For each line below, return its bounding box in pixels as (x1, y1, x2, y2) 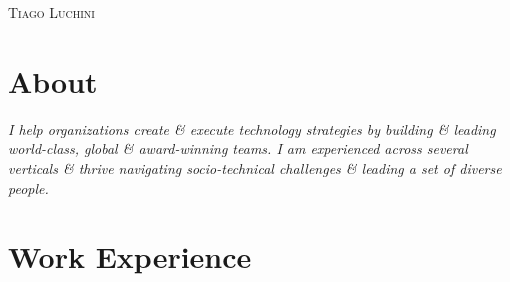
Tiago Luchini (8, 2, 95, 22)
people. (8, 177, 49, 198)
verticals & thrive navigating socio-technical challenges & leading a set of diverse (8, 157, 502, 178)
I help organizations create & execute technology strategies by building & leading (8, 118, 496, 139)
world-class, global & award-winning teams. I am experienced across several (8, 138, 468, 159)
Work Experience (8, 236, 252, 277)
